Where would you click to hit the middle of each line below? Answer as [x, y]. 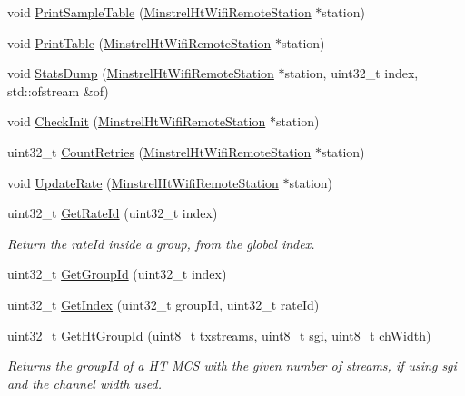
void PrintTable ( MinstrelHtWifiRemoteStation [139, 42]
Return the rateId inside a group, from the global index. [161, 243]
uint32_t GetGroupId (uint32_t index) [117, 274]
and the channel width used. [84, 383]
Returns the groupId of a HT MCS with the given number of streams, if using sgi [232, 366]
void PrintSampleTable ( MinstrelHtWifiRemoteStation [159, 12]
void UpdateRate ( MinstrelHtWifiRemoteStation [143, 182]
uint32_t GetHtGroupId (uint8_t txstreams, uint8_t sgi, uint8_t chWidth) [219, 335]
